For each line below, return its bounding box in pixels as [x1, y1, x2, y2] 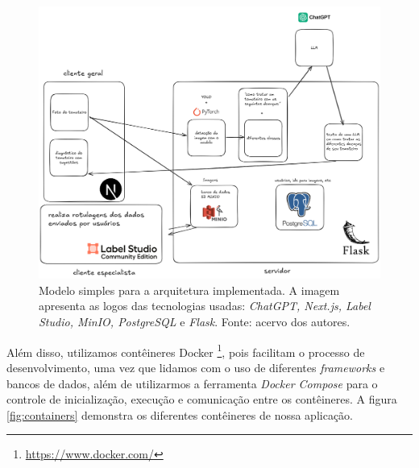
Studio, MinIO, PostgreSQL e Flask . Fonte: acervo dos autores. [39, 313, 351, 330]
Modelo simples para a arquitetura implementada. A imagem [39, 281, 340, 298]
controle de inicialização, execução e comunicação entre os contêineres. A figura [6, 391, 397, 408]
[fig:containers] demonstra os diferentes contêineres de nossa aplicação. [6, 406, 354, 423]
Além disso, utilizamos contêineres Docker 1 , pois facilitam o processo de [6, 341, 365, 360]
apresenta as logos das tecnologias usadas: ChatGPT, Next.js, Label [39, 297, 371, 314]
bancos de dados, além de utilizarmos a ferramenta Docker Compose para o [6, 375, 378, 391]
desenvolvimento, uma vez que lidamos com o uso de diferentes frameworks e [6, 358, 385, 375]
